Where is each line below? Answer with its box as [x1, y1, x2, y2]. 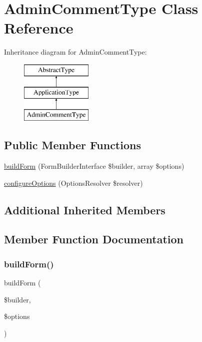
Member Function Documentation [4, 231, 184, 247]
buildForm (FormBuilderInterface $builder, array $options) [4, 161, 184, 171]
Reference [4, 18, 73, 38]
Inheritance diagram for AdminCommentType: [4, 47, 147, 57]
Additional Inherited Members [4, 202, 165, 217]
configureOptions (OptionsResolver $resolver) [4, 177, 143, 188]
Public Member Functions [4, 137, 141, 153]
